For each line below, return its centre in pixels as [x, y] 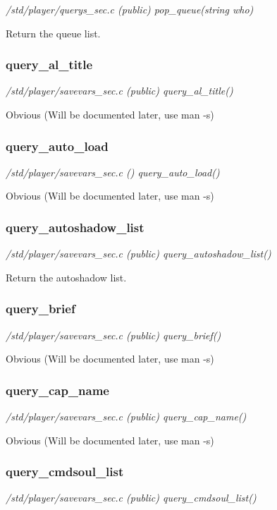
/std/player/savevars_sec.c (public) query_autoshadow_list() [138, 254]
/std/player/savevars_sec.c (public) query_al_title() [119, 91]
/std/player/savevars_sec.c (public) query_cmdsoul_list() [131, 498]
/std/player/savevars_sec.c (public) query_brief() [113, 335]
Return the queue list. [53, 33]
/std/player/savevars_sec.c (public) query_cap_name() [126, 417]
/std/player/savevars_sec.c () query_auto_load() [113, 172]
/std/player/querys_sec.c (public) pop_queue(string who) [130, 9]
